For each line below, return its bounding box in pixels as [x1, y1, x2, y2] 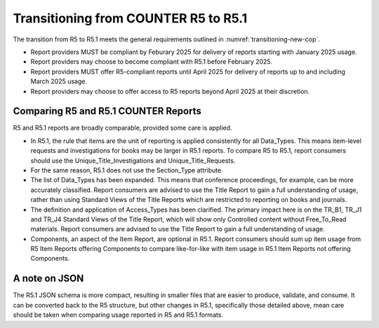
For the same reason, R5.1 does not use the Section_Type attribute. [30, 165, 224, 175]
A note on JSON [13, 273, 84, 285]
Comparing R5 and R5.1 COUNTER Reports [13, 105, 201, 117]
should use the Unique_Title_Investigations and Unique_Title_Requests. [30, 156, 236, 165]
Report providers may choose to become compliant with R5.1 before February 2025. [30, 57, 273, 66]
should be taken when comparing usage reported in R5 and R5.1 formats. [13, 310, 224, 319]
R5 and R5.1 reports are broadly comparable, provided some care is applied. [13, 123, 232, 132]
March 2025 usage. [30, 77, 88, 86]
